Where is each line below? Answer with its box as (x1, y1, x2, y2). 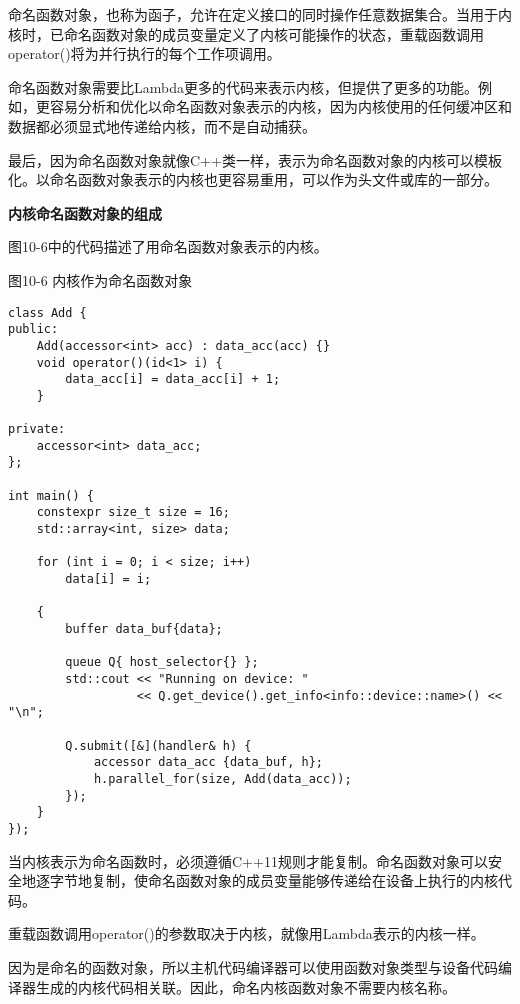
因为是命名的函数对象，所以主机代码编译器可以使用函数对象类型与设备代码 (8, 956, 498, 977)
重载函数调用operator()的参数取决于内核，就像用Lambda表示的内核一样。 (8, 923, 485, 944)
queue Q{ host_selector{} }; (65, 655, 259, 670)
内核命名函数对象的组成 (8, 202, 162, 223)
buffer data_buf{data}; (65, 622, 223, 636)
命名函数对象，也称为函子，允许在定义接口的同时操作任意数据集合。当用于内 (8, 4, 512, 24)
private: (8, 422, 66, 437)
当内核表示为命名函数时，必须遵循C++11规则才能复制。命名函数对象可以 (8, 850, 488, 871)
